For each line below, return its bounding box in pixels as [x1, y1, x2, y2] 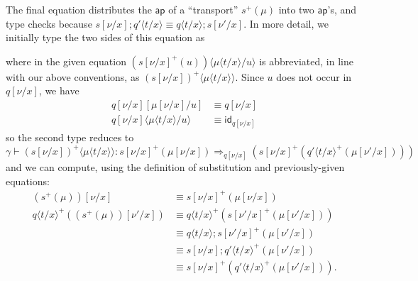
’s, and [327, 2, 357, 16]
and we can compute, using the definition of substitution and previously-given [6, 160, 345, 174]
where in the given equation [6, 53, 126, 68]
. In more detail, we [243, 16, 329, 31]
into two [278, 2, 314, 16]
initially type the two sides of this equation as [6, 30, 205, 45]
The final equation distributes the [6, 2, 152, 16]
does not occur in [276, 69, 352, 84]
